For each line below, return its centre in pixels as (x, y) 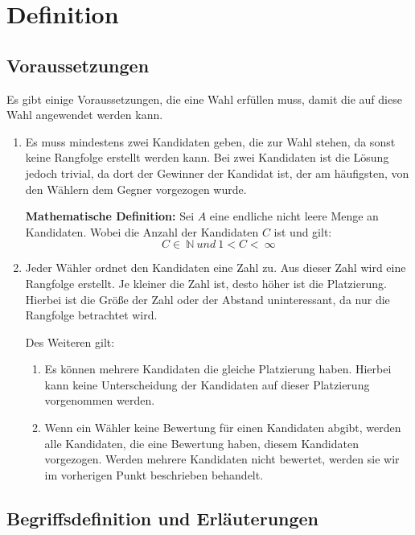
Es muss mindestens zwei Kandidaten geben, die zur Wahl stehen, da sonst (210, 141)
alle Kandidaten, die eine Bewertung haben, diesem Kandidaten (201, 443)
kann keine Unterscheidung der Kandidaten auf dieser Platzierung (207, 384)
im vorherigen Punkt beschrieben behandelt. (154, 474)
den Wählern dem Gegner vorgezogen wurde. (136, 189)
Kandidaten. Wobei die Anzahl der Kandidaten (142, 231)
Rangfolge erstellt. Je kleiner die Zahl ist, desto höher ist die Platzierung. (206, 283)
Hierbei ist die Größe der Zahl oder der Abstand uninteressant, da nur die (207, 299)
